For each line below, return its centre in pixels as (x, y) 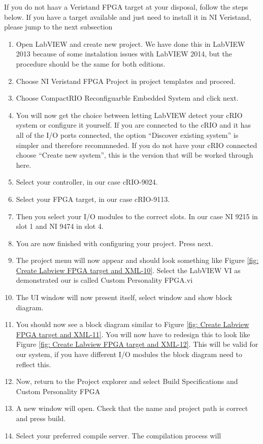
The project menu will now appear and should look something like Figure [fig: (137, 260)
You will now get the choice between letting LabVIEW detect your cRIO (129, 115)
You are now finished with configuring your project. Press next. (114, 243)
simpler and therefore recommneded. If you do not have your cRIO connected (137, 145)
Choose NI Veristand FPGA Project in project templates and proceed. (126, 81)
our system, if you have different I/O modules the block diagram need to (129, 354)
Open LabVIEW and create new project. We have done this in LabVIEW (130, 43)
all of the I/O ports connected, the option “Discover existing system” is (127, 135)
